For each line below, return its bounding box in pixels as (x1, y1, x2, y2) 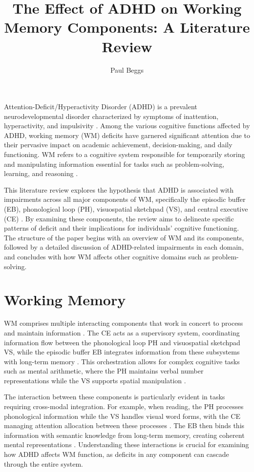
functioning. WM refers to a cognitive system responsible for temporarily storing (4, 149, 245, 159)
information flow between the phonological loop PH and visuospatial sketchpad (4, 337, 240, 347)
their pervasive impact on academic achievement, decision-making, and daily (4, 139, 233, 150)
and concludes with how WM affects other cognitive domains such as (4, 252, 210, 261)
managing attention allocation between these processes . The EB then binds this (4, 420, 245, 431)
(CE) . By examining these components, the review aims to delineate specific (4, 213, 234, 223)
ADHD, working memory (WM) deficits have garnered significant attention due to (4, 130, 250, 140)
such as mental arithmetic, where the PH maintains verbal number (4, 366, 204, 376)
